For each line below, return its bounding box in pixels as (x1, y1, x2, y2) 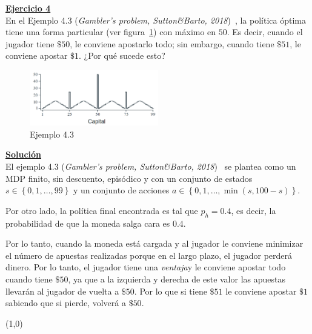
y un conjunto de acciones (73, 184, 170, 196)
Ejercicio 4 (5, 2, 51, 14)
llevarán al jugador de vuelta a (5, 284, 119, 297)
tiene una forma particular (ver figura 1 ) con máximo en (5, 25, 216, 38)
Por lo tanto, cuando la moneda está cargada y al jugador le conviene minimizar (5, 237, 304, 250)
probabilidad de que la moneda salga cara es (5, 216, 170, 229)
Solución (5, 148, 42, 161)
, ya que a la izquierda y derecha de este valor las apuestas (68, 272, 285, 285)
